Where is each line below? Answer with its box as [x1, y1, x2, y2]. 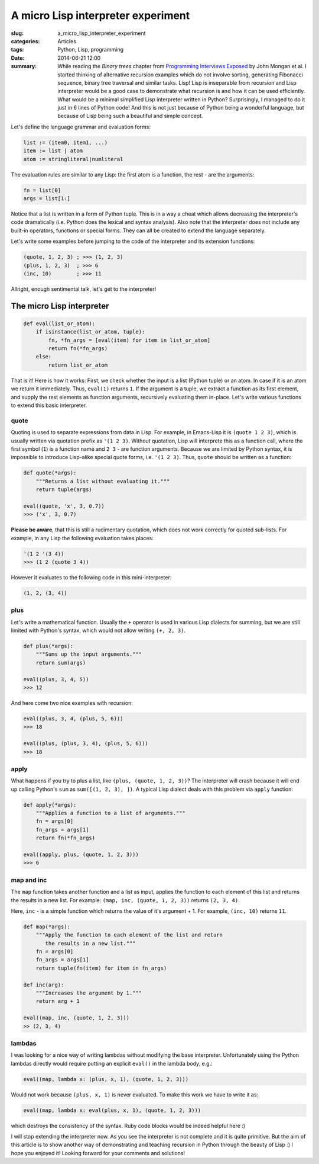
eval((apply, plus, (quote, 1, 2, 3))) [23, 851, 139, 858]
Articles [57, 37, 77, 44]
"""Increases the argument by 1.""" [35, 990, 142, 996]
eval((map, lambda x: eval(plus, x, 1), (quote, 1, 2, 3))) [23, 1107, 201, 1114]
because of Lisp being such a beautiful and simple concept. [57, 113, 203, 120]
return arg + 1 [35, 998, 80, 1005]
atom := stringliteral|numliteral [23, 156, 123, 162]
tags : [11, 46, 24, 53]
